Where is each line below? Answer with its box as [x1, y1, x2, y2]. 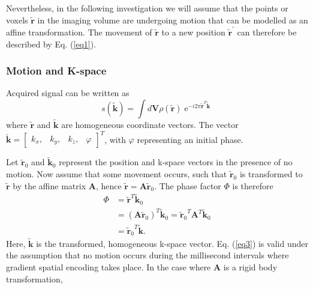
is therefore [232, 179, 273, 192]
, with [104, 133, 126, 145]
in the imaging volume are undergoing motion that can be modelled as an [37, 13, 308, 26]
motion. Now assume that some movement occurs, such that [6, 168, 227, 180]
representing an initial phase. [137, 133, 243, 145]
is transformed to [239, 168, 303, 180]
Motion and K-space [6, 63, 107, 78]
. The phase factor [154, 179, 221, 192]
